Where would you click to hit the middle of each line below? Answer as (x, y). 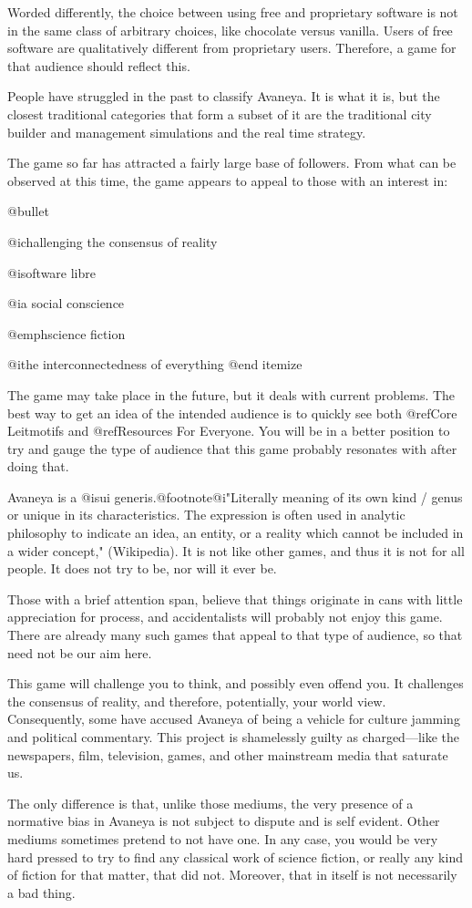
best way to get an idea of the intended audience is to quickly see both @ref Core (232, 413)
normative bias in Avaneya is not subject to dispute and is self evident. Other (224, 821)
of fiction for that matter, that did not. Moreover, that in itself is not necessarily (232, 875)
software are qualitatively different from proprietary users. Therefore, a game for (232, 48)
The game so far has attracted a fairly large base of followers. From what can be (232, 163)
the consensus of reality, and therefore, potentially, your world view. (197, 701)
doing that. (38, 466)
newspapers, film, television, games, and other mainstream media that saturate (228, 754)
